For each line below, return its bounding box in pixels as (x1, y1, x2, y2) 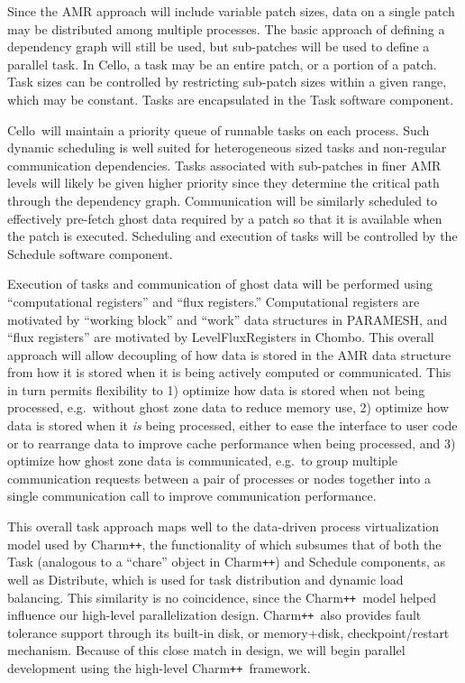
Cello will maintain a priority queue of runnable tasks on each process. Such (7, 120, 430, 139)
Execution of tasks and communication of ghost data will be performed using (7, 274, 433, 293)
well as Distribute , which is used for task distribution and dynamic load (7, 569, 404, 588)
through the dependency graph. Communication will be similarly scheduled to (7, 190, 438, 209)
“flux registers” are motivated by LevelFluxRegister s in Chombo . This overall (7, 328, 434, 346)
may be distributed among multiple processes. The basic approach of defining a (7, 19, 445, 38)
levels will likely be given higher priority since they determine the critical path (7, 173, 440, 192)
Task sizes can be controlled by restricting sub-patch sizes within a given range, (7, 72, 447, 91)
